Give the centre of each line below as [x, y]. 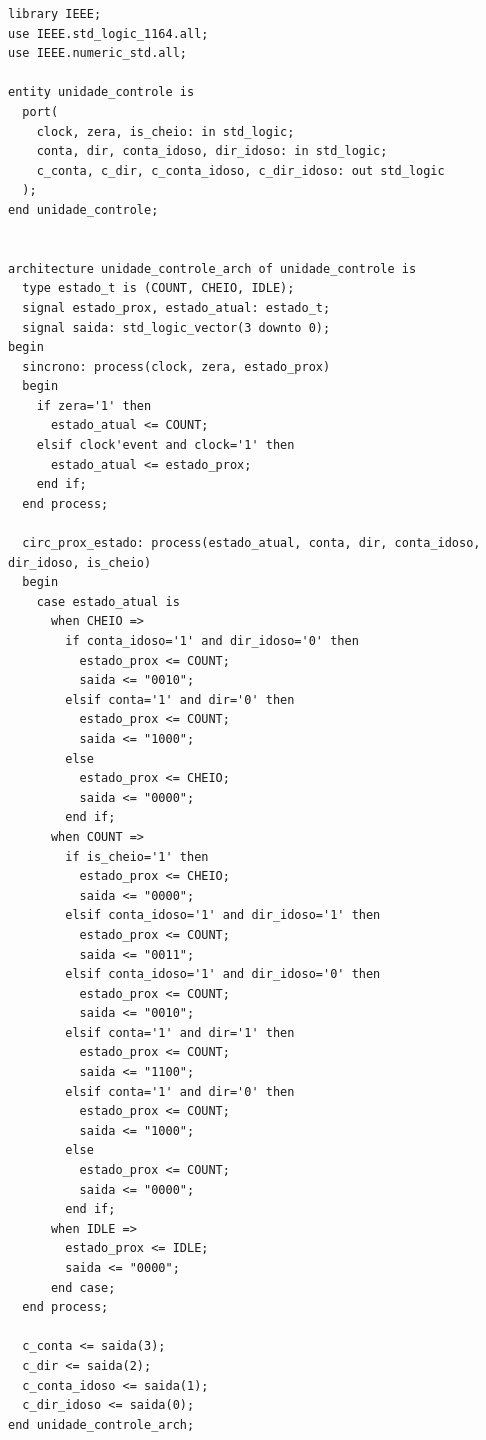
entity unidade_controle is [101, 92]
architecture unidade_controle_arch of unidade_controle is [212, 268]
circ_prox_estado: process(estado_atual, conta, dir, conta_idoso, [251, 543]
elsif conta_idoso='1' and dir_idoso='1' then [223, 915]
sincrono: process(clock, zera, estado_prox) [176, 366]
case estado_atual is [108, 601]
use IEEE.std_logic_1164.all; [108, 33]
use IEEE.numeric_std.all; [97, 53]
